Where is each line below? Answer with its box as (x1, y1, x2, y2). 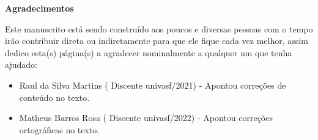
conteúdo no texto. (19, 90, 90, 103)
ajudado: (5, 58, 37, 71)
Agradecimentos (5, 2, 74, 14)
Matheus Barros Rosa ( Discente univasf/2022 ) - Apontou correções (19, 111, 273, 124)
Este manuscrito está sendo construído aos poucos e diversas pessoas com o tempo (5, 22, 313, 35)
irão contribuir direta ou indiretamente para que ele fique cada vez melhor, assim (5, 34, 308, 47)
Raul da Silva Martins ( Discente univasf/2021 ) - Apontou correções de (19, 78, 286, 91)
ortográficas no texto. (19, 123, 100, 136)
